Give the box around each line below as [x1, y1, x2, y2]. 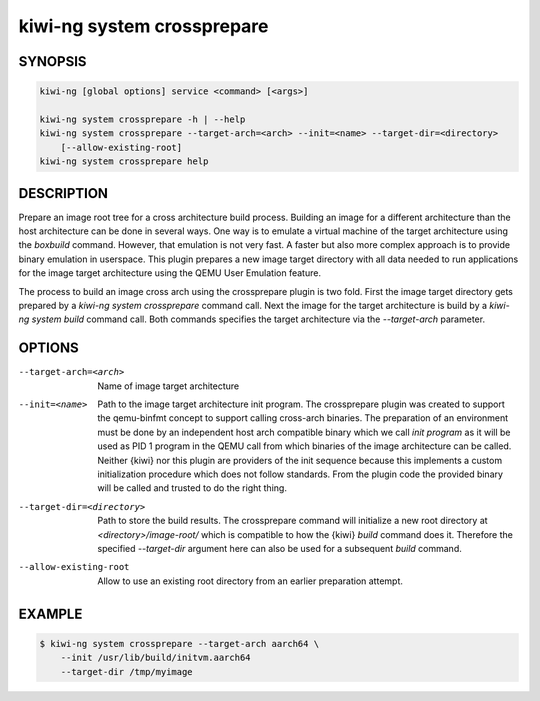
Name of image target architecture [97, 380, 240, 392]
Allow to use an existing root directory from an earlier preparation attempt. [97, 575, 404, 587]
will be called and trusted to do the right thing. [97, 482, 287, 494]
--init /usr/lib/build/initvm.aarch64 [60, 652, 251, 664]
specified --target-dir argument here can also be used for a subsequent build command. [97, 542, 462, 554]
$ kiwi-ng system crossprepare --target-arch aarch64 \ [39, 638, 320, 649]
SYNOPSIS [18, 53, 87, 70]
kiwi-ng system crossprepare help [39, 156, 209, 167]
